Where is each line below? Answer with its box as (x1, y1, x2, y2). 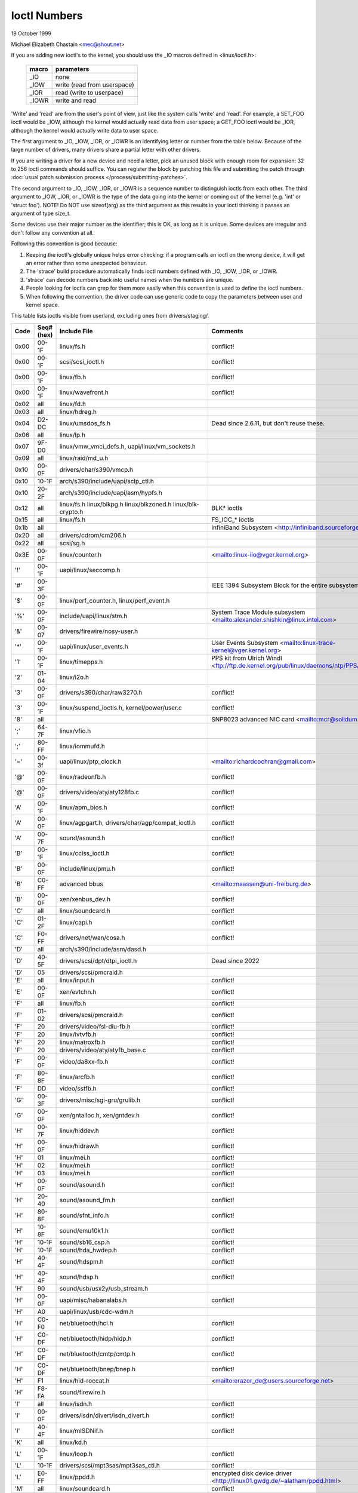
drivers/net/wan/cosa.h (59, 933, 125, 942)
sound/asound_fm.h (59, 1196, 116, 1204)
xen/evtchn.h (59, 987, 97, 996)
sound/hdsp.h (59, 1273, 98, 1281)
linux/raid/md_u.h (59, 454, 109, 462)
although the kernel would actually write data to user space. (11, 127, 159, 134)
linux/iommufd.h (59, 742, 106, 750)
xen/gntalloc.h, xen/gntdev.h (59, 1111, 140, 1119)
